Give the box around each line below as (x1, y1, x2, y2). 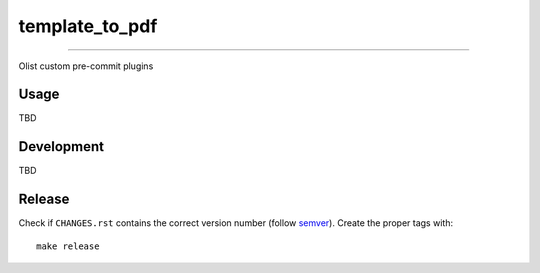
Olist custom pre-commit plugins (18, 60, 154, 72)
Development (18, 138, 105, 155)
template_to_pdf (18, 15, 158, 37)
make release (36, 240, 100, 252)
